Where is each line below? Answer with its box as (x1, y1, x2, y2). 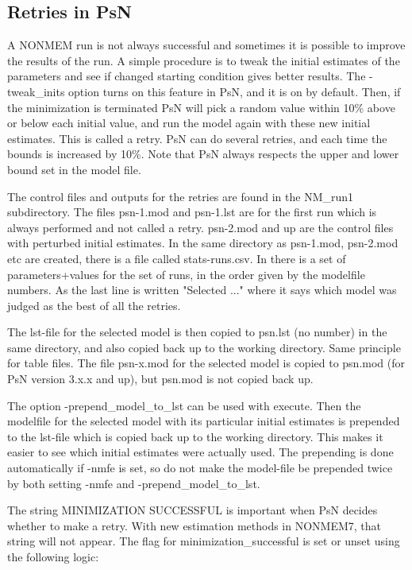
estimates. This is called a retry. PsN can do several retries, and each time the (7, 130, 387, 146)
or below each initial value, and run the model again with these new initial (7, 114, 371, 131)
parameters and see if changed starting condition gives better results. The (7, 68, 366, 84)
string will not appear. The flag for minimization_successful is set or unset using (7, 533, 400, 549)
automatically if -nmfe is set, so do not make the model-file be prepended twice (7, 459, 393, 476)
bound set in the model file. (7, 161, 141, 177)
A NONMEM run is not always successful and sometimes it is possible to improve (7, 37, 406, 53)
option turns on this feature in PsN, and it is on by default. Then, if (68, 83, 401, 99)
